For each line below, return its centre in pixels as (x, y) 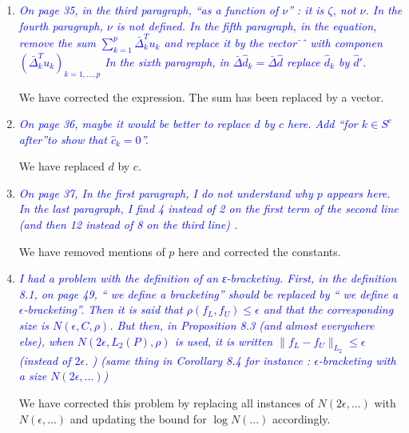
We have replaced (62, 166)
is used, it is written (224, 341)
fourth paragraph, (61, 25)
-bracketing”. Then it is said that (103, 309)
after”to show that (63, 139)
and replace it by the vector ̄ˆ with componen (273, 42)
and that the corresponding (328, 309)
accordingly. (302, 418)
